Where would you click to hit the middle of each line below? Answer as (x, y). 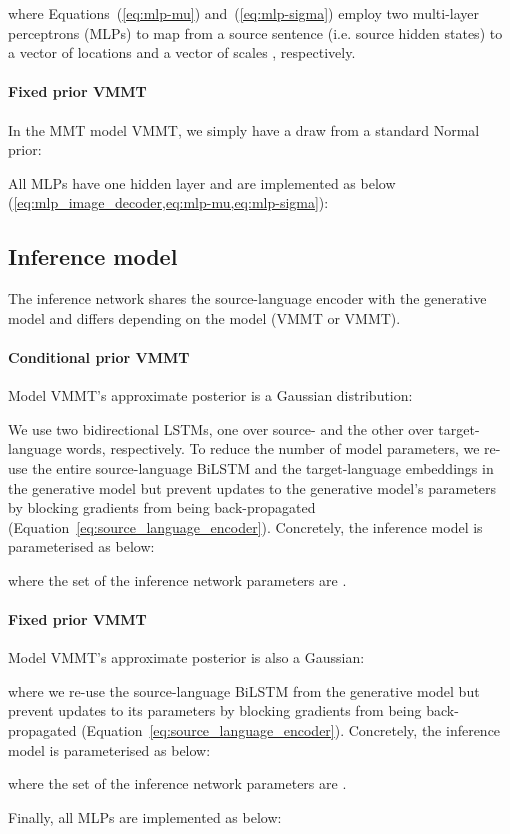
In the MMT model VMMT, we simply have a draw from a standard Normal (244, 129)
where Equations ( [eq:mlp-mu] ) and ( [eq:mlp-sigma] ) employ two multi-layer (244, 13)
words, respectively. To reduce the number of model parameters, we (273, 448)
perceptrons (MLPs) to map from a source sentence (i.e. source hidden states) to (255, 32)
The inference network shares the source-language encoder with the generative (247, 298)
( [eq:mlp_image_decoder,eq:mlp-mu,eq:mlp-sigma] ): (168, 202)
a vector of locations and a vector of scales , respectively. (182, 52)
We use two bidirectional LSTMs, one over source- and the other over (221, 428)
